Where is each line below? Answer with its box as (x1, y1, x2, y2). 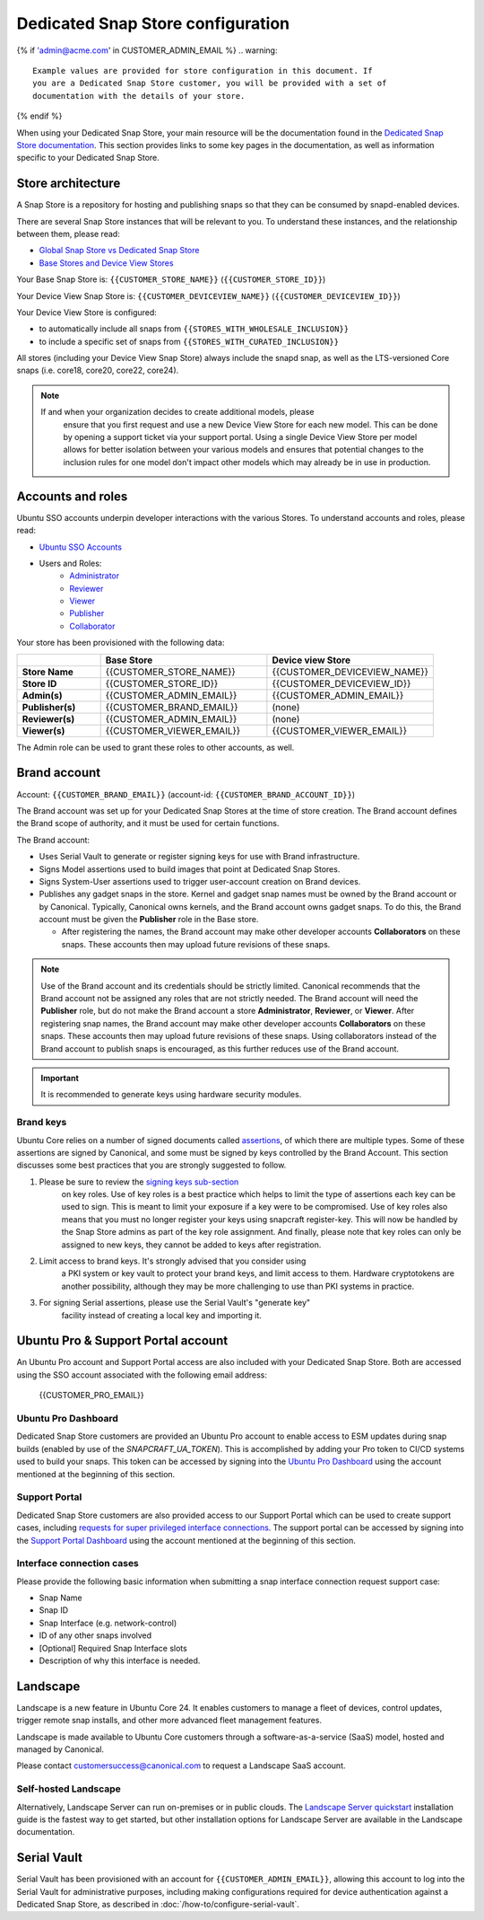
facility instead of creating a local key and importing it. (61, 1309, 262, 1320)
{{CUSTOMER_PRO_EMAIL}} (39, 1390, 145, 1401)
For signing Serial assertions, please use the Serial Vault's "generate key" (39, 1298, 311, 1308)
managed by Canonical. (16, 1744, 105, 1755)
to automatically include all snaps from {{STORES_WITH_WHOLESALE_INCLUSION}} (39, 323, 350, 334)
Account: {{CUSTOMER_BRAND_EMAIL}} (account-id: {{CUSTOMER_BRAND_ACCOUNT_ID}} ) (16, 788, 356, 799)
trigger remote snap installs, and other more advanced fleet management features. (16, 1715, 323, 1726)
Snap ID (39, 1605, 69, 1616)
